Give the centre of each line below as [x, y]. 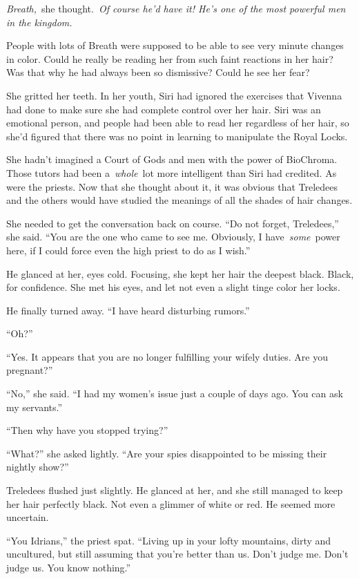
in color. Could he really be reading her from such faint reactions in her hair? [170, 58]
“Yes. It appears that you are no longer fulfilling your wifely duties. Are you [167, 356]
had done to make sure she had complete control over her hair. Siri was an [164, 109]
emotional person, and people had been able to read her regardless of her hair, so [178, 123]
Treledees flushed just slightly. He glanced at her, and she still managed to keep [175, 490]
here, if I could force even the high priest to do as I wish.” [128, 250]
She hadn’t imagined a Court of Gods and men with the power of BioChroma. [172, 159]
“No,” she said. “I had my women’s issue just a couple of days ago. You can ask [175, 393]
